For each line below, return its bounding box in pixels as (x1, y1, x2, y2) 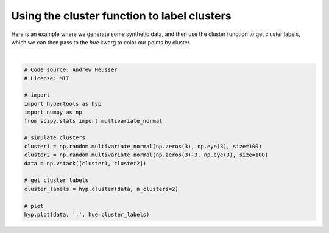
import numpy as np (24, 109, 82, 116)
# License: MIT (24, 75, 69, 82)
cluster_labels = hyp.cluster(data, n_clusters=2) (24, 186, 179, 192)
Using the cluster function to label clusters (11, 9, 232, 23)
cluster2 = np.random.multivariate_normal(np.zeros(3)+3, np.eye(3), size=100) (24, 151, 269, 158)
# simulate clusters (24, 134, 85, 141)
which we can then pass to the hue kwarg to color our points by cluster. (11, 38, 191, 46)
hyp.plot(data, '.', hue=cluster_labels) (24, 210, 150, 218)
